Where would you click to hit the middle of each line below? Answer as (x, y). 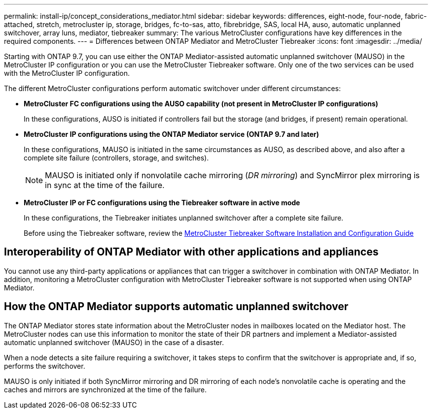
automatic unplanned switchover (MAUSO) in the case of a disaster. (114, 342)
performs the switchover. (45, 366)
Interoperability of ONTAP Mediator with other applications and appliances (191, 252)
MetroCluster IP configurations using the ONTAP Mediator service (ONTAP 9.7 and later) (171, 134)
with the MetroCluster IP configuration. (67, 73)
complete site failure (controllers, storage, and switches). (116, 158)
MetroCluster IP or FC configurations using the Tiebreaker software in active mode (162, 203)
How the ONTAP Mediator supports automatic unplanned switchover (176, 307)
